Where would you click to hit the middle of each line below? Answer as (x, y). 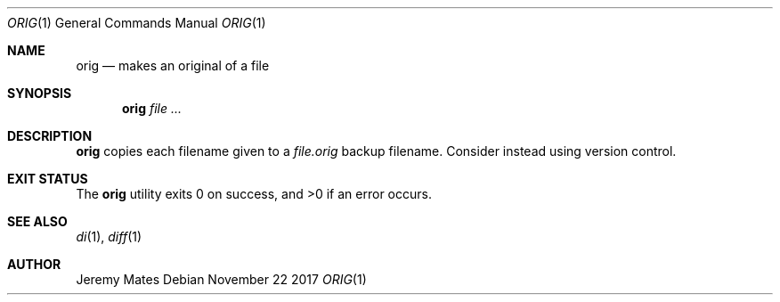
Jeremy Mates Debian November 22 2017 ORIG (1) (221, 279)
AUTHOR (34, 264)
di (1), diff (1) (109, 237)
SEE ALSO (37, 221)
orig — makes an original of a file (173, 65)
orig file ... (152, 108)
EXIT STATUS (48, 179)
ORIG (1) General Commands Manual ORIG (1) (137, 23)
